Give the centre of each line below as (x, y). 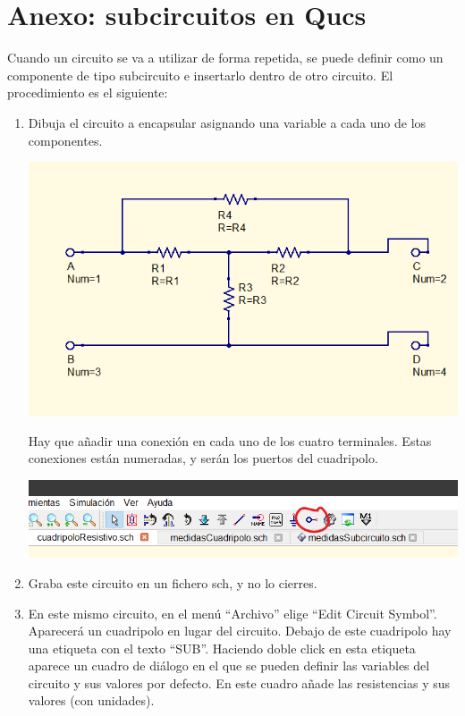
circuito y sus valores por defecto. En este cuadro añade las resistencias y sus (239, 682)
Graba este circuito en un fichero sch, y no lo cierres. (173, 582)
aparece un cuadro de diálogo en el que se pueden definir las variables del (229, 665)
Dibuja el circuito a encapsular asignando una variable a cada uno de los (227, 122)
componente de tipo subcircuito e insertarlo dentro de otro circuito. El (200, 75)
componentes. (65, 140)
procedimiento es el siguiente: (88, 93)
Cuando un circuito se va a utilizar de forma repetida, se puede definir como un (225, 58)
